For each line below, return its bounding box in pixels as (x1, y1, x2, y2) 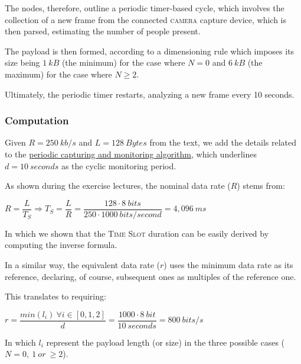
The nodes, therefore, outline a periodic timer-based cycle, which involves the (5, 2, 284, 14)
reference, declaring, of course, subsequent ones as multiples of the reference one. (5, 270, 296, 282)
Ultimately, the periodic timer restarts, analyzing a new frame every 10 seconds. (5, 88, 295, 100)
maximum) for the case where (5, 67, 112, 80)
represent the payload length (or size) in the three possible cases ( (46, 336, 285, 348)
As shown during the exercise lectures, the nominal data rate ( (5, 179, 231, 192)
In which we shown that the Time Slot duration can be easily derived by (5, 227, 269, 239)
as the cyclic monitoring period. (61, 159, 176, 172)
